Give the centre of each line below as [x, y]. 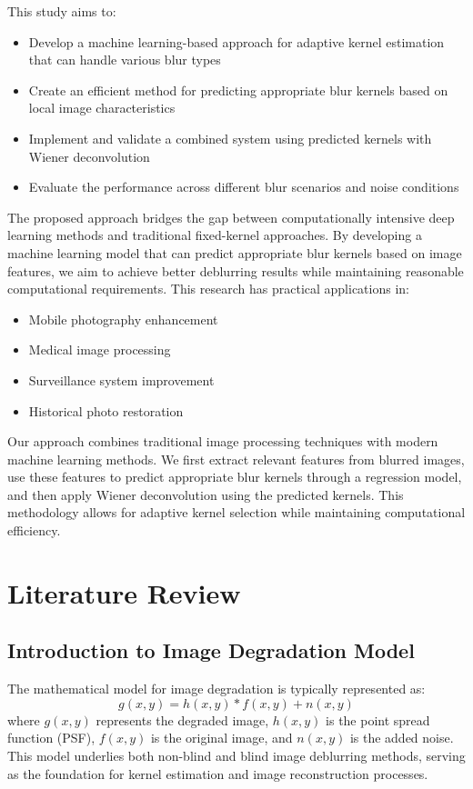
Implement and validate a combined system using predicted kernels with [230, 138]
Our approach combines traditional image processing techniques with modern [223, 441]
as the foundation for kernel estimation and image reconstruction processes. [218, 773]
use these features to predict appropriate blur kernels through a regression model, [235, 477]
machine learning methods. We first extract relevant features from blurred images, [236, 459]
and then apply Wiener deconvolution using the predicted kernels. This [206, 494]
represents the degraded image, [182, 719]
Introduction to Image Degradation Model [211, 650]
